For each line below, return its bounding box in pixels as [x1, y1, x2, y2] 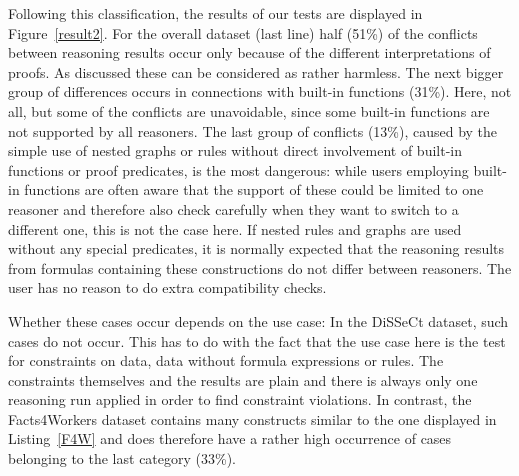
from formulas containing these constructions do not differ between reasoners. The [8, 257, 512, 278]
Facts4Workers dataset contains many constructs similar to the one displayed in [8, 408, 497, 429]
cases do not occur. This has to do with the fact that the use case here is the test [8, 330, 506, 351]
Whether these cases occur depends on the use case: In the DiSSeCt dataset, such [8, 310, 509, 331]
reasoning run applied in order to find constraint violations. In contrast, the [8, 389, 472, 410]
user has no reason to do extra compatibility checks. [8, 277, 327, 298]
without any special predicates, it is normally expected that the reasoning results [8, 238, 505, 259]
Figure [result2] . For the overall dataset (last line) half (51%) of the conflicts [8, 22, 478, 43]
